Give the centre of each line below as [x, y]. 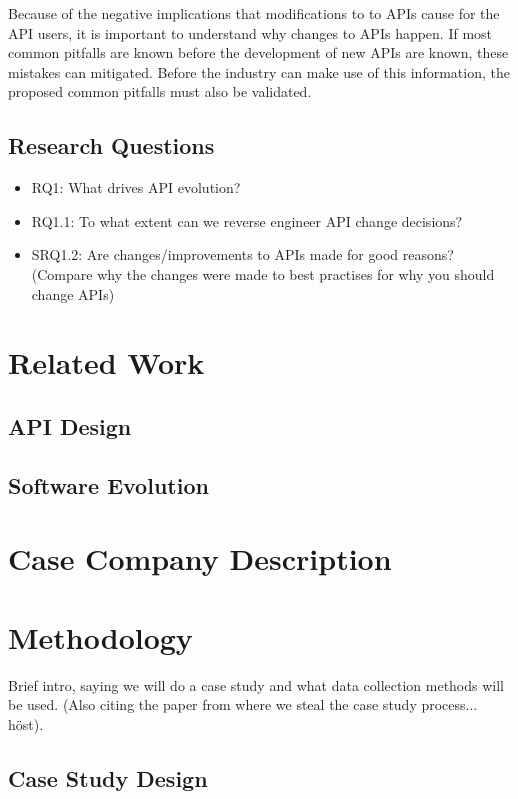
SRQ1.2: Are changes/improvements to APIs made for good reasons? [242, 254]
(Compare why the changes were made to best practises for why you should [263, 273]
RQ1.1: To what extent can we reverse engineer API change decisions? [247, 220]
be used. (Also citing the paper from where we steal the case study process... [243, 704]
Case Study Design [108, 777]
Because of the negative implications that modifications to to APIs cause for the [254, 13]
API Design [70, 425]
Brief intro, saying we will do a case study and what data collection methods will [256, 684]
